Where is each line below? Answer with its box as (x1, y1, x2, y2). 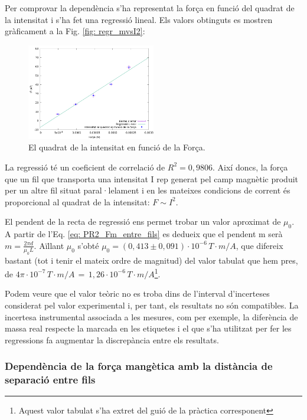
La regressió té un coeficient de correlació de (5, 160, 165, 173)
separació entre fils (5, 372, 96, 387)
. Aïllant (34, 239, 64, 251)
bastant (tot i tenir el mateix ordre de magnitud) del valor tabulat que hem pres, (5, 254, 298, 266)
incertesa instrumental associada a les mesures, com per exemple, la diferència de (5, 310, 298, 323)
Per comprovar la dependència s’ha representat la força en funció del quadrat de (5, 2, 295, 14)
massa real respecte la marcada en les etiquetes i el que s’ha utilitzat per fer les (5, 322, 292, 334)
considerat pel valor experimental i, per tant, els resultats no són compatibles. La (5, 298, 299, 311)
